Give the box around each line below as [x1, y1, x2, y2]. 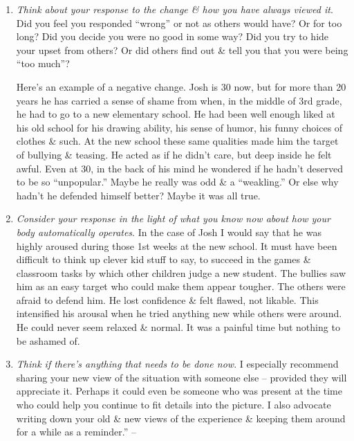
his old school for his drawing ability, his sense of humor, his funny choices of [16, 120, 343, 134]
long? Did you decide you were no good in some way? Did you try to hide [16, 29, 329, 44]
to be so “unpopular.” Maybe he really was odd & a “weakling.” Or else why [16, 174, 339, 189]
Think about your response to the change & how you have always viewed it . [16, 2, 333, 16]
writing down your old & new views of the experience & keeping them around [16, 411, 346, 425]
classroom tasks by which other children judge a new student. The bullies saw [16, 265, 346, 280]
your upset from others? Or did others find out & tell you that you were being [16, 42, 348, 57]
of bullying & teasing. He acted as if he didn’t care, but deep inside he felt [16, 147, 332, 161]
